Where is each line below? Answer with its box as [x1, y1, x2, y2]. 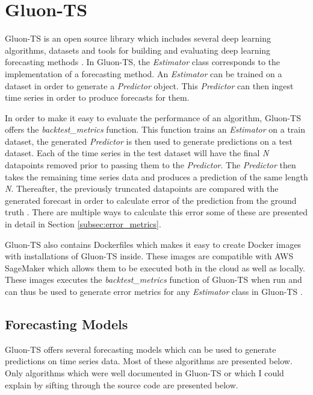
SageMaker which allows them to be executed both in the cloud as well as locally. [5, 261, 305, 274]
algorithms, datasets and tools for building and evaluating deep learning [5, 43, 271, 56]
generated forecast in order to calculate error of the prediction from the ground [5, 194, 297, 206]
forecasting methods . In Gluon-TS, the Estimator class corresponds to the [5, 55, 280, 68]
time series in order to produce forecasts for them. [5, 91, 190, 104]
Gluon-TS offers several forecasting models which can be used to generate [5, 343, 276, 355]
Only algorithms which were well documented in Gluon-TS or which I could [5, 366, 284, 379]
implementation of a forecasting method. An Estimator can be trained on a [5, 67, 282, 80]
